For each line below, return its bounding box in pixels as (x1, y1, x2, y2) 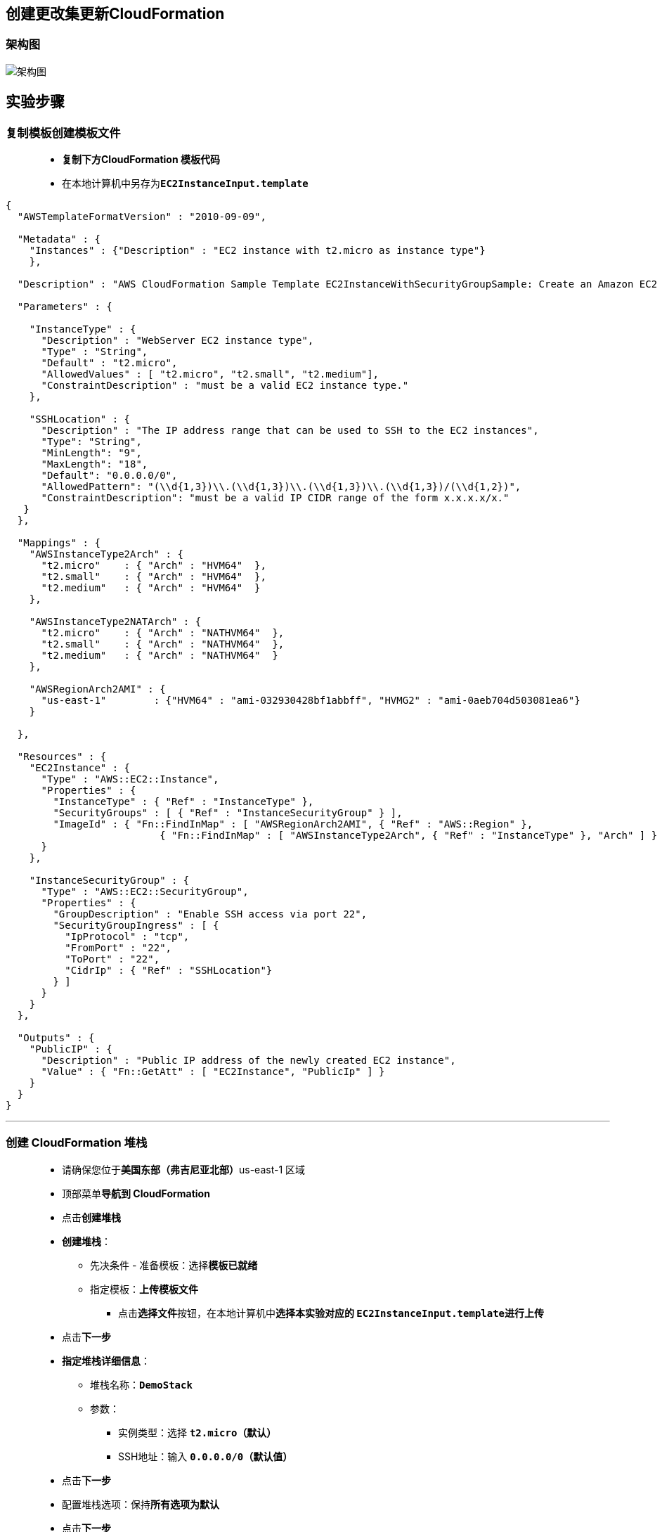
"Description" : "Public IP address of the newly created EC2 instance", (41, 1055, 456, 1067)
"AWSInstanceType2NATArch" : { (29, 616, 202, 628)
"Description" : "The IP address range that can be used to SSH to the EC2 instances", (41, 425, 539, 437)
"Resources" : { (17, 751, 107, 763)
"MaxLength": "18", (41, 458, 148, 470)
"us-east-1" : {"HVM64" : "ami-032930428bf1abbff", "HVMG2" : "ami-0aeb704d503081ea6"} (41, 695, 580, 707)
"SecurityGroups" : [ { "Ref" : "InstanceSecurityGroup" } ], (53, 807, 403, 819)
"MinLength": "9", (41, 447, 142, 459)
